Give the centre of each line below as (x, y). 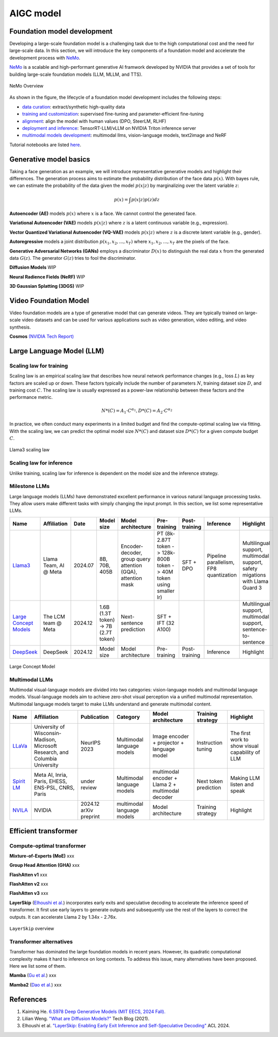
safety (250, 568)
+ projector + (168, 743)
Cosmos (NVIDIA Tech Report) (41, 337)
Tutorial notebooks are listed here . (45, 145)
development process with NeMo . (45, 58)
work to (239, 740)
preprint (90, 816)
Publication (95, 717)
